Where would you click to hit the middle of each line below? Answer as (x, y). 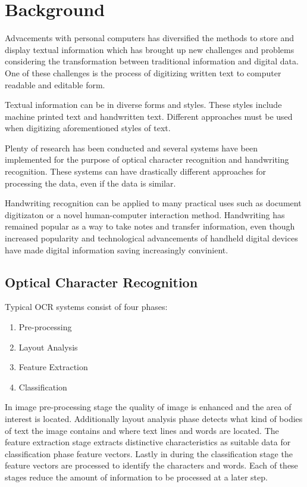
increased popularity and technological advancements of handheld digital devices (151, 238)
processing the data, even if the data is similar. (90, 183)
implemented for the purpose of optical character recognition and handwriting (147, 159)
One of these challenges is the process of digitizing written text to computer (143, 72)
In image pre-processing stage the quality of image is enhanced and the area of (148, 407)
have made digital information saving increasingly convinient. (117, 249)
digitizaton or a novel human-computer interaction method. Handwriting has (145, 214)
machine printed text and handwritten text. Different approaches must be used (149, 116)
